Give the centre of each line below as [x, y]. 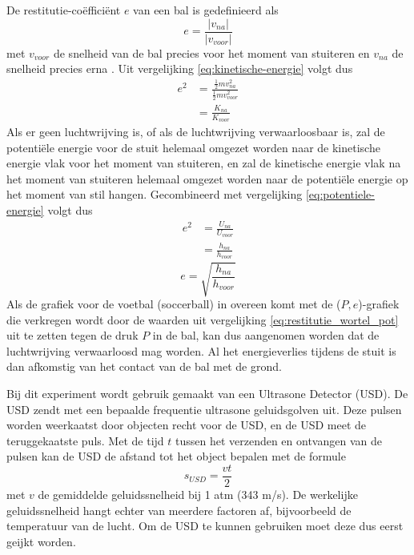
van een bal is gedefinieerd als [206, 10]
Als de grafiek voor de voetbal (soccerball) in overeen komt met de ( [174, 304]
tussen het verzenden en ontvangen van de [278, 440]
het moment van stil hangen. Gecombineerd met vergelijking [155, 194]
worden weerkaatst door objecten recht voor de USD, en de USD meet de [187, 425]
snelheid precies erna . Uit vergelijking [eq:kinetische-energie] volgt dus [180, 68]
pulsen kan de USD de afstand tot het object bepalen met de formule [176, 456]
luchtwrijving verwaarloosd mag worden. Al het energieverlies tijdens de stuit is [201, 350]
